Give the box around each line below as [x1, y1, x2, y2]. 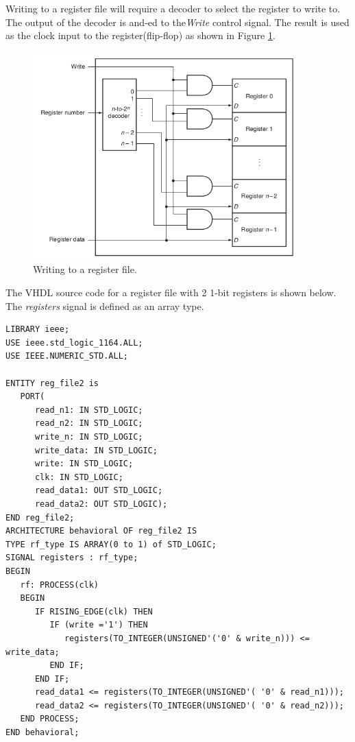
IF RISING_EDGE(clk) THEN [34, 606, 153, 617]
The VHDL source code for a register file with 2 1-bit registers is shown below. [5, 285, 336, 300]
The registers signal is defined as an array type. [5, 298, 204, 313]
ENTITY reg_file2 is [5, 378, 99, 388]
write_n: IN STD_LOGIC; [34, 432, 143, 442]
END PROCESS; [20, 714, 79, 724]
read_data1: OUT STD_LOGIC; [34, 486, 163, 496]
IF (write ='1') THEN [49, 620, 148, 630]
